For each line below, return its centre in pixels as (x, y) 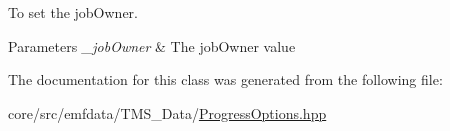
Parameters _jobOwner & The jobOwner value (152, 45)
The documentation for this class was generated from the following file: (225, 79)
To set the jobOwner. (73, 12)
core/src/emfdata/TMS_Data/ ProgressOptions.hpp (167, 112)
